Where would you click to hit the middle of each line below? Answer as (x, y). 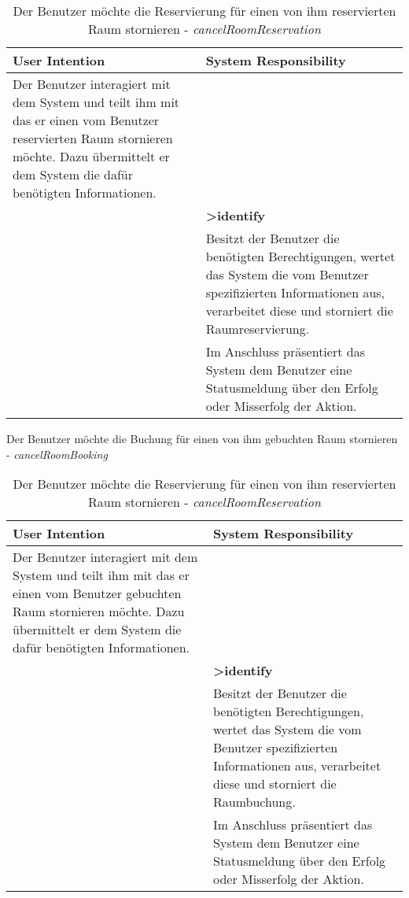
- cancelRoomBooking (57, 454)
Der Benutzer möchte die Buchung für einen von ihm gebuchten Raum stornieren (202, 438)
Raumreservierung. (258, 329)
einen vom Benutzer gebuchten (97, 593)
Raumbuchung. (254, 802)
